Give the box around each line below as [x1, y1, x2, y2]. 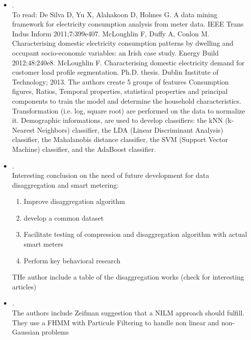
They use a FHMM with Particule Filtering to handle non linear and [12, 317, 219, 327]
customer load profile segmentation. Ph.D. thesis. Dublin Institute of [12, 67, 219, 77]
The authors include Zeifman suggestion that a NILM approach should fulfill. [12, 308, 245, 318]
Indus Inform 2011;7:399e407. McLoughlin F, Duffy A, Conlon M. [12, 28, 209, 38]
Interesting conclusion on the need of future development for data [12, 170, 209, 180]
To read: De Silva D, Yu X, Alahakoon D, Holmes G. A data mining [12, 9, 218, 19]
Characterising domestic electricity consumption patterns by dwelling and [12, 38, 233, 48]
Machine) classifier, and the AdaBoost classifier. [12, 143, 156, 154]
